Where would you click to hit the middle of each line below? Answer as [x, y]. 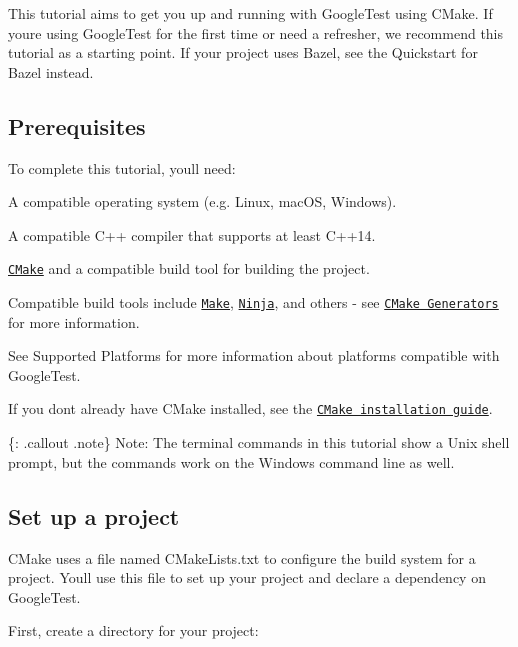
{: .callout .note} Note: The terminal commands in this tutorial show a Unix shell [259, 442]
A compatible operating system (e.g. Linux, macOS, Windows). [202, 201]
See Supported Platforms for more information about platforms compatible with [254, 355]
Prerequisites [77, 125]
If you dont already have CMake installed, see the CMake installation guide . [250, 408]
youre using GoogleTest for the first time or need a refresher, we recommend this [256, 32]
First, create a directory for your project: [133, 630]
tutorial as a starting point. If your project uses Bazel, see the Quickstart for [243, 52]
